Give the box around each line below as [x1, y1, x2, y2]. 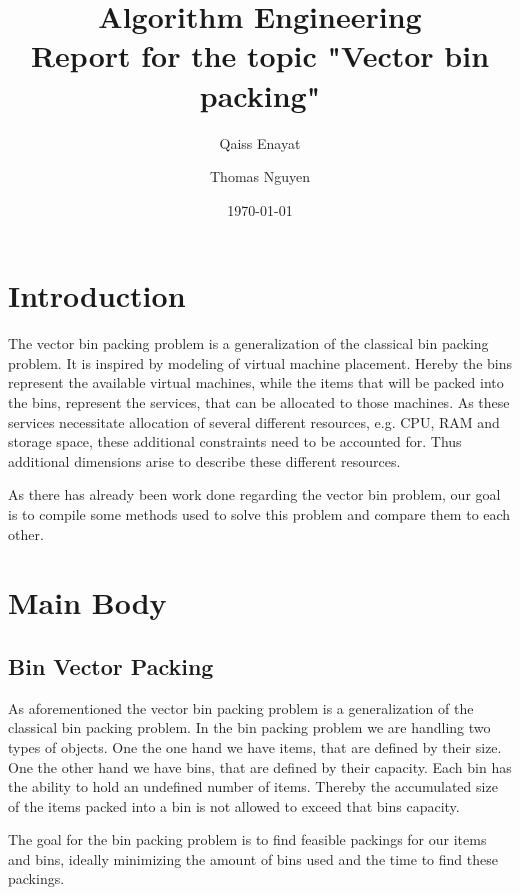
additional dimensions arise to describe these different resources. [8, 450, 401, 471]
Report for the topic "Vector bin [30, 35, 490, 76]
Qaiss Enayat [219, 132, 301, 153]
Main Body [8, 582, 167, 623]
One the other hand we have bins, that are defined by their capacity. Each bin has [8, 756, 512, 777]
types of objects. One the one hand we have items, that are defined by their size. [8, 736, 502, 757]
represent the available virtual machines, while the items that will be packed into [8, 372, 504, 393]
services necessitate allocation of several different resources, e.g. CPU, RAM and [8, 411, 500, 432]
